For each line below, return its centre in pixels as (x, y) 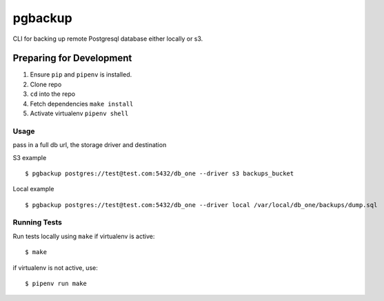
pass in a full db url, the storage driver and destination (90, 145)
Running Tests (37, 222)
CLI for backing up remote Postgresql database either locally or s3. (108, 39)
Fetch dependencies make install (82, 104)
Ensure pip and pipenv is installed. (81, 75)
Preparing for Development (72, 58)
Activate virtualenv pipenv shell (79, 113)
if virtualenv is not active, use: (55, 268)
